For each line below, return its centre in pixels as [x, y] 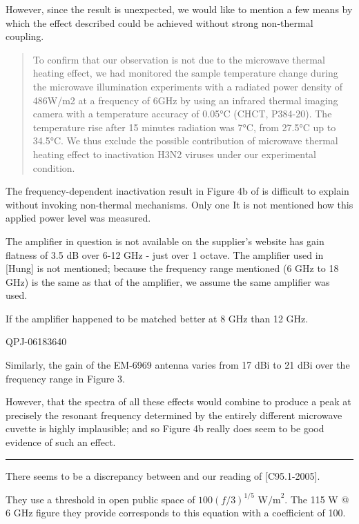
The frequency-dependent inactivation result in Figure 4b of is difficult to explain [177, 191]
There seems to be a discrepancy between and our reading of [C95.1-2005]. [163, 475]
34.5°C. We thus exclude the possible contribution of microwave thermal [185, 140]
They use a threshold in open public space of [100, 499]
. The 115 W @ [317, 499]
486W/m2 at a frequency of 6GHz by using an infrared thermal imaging [185, 100]
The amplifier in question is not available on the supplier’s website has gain [165, 241]
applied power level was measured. [78, 218]
